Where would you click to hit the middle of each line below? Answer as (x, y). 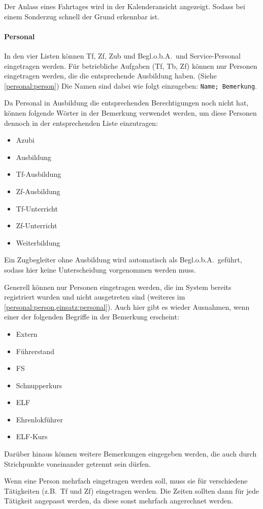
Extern (27, 333)
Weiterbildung (38, 242)
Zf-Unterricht (37, 225)
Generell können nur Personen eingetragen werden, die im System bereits (118, 287)
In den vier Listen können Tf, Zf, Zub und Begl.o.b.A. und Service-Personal (123, 55)
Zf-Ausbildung (38, 191)
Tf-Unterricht (37, 208)
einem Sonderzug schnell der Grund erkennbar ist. (82, 16)
